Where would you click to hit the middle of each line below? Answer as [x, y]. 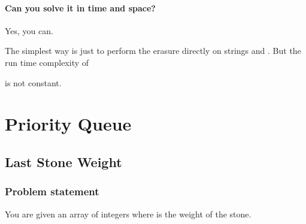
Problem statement [52, 191]
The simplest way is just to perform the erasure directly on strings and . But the [153, 51]
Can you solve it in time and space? [80, 7]
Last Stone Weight [63, 161]
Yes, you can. [29, 30]
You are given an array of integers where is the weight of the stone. [128, 214]
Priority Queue [68, 124]
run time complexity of [47, 62]
